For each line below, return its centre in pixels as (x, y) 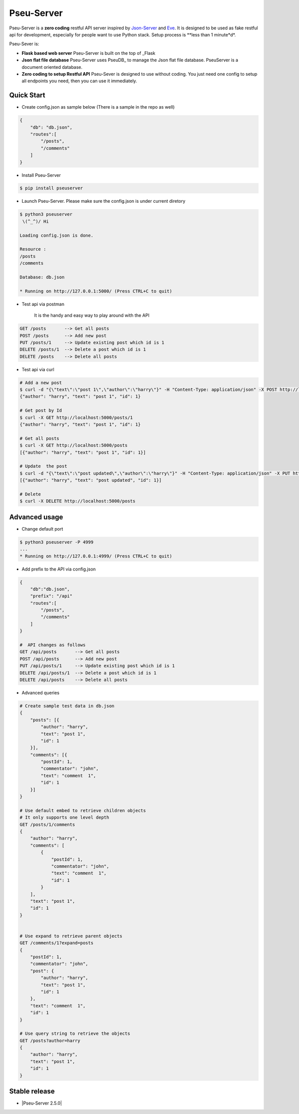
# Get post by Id (41, 411)
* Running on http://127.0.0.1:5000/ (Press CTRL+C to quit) (96, 291)
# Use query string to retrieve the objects (75, 1034)
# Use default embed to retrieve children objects (83, 810)
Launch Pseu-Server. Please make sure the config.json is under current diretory (103, 201)
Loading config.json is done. (57, 235)
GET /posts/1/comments (47, 824)
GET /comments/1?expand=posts (57, 943)
